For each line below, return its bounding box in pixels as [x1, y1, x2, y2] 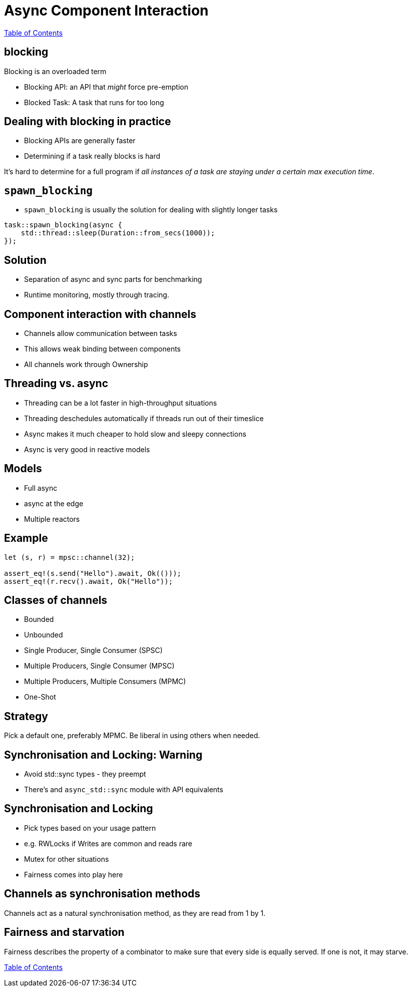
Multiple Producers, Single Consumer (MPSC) [24, 662, 175, 671]
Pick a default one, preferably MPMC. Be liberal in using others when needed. [4, 731, 260, 740]
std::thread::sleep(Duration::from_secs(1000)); [21, 229, 215, 237]
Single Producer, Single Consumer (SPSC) [24, 646, 163, 655]
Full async [24, 483, 58, 492]
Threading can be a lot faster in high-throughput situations [24, 398, 217, 407]
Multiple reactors [24, 514, 80, 523]
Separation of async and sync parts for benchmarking [24, 275, 202, 284]
